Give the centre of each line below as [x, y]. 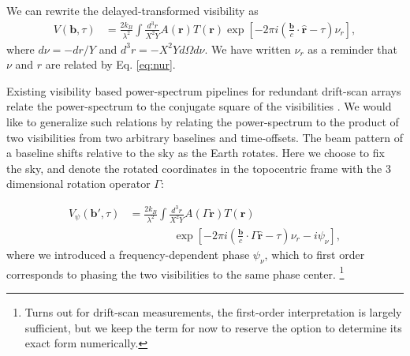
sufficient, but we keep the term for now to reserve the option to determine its [213, 327]
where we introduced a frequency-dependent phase [128, 254]
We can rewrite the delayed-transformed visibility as [132, 10]
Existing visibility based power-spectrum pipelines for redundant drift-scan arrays [204, 90]
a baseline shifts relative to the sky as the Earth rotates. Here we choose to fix [196, 153]
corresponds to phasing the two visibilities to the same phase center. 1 [175, 272]
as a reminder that [352, 49]
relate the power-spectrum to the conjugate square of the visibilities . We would [199, 106]
